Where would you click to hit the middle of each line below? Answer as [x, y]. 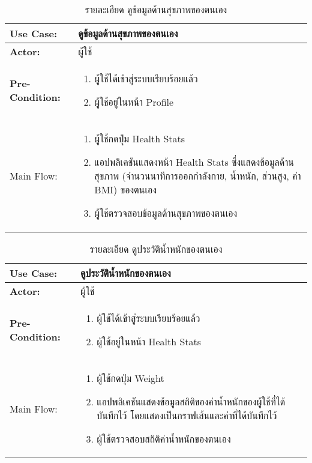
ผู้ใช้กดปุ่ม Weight [130, 378]
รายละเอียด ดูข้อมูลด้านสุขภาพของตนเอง [156, 9]
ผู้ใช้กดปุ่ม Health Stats [140, 138]
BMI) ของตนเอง [125, 189]
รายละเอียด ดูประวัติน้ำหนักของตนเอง [156, 249]
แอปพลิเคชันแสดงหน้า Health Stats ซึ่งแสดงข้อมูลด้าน [194, 162]
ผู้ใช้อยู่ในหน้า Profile [134, 102]
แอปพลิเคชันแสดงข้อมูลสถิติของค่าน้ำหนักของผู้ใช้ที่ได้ [191, 401]
